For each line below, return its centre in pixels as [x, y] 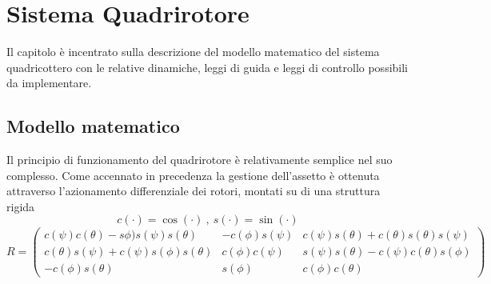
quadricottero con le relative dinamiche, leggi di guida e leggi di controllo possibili [207, 67]
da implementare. [49, 83]
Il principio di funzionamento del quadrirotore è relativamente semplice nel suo [200, 160]
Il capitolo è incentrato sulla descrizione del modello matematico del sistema [193, 52]
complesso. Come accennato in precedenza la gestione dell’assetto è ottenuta [193, 175]
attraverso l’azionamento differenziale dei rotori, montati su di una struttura [194, 191]
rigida [21, 206]
